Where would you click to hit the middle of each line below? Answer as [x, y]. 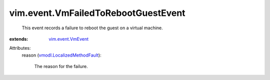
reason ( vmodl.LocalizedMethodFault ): [62, 55]
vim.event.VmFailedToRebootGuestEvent [97, 13]
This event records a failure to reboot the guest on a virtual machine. [92, 28]
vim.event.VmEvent [69, 39]
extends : [19, 39]
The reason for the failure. [61, 67]
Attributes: [20, 48]
